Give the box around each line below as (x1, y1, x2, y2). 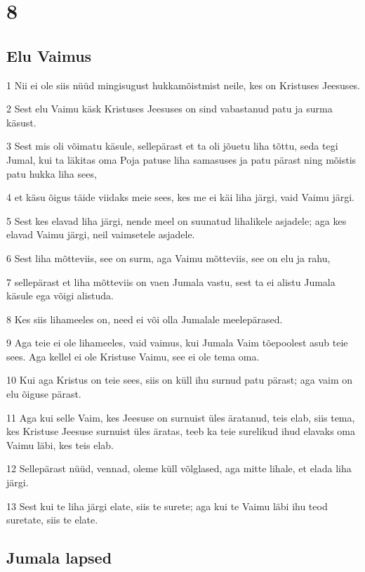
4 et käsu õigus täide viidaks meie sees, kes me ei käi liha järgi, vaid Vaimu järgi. (6, 190, 354, 204)
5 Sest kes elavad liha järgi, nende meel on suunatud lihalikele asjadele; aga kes (6, 213, 347, 228)
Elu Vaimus (6, 44, 92, 66)
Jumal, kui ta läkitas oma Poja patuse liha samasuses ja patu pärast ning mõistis (6, 152, 357, 167)
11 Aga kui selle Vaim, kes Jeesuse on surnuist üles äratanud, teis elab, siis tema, (6, 410, 355, 424)
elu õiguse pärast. (6, 386, 81, 401)
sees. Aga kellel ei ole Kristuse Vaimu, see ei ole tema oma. (6, 349, 260, 363)
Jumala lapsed (6, 547, 112, 568)
